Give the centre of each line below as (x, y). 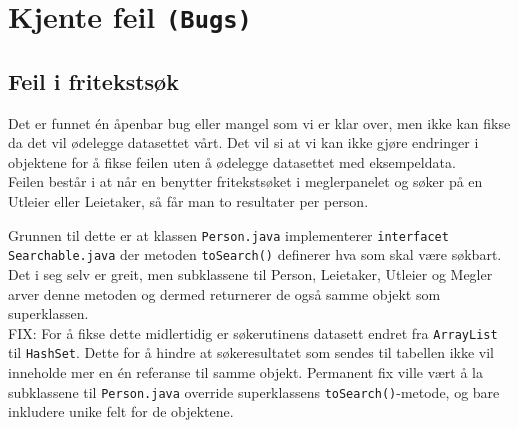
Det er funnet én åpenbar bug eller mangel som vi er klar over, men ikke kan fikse (259, 122)
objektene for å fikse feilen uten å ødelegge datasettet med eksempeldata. (232, 161)
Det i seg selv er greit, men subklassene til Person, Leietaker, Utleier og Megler (250, 273)
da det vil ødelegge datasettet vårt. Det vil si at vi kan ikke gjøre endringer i (243, 142)
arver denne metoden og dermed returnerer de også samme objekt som (224, 293)
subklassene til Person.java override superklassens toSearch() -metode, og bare (254, 391)
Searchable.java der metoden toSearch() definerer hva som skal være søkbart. (255, 254)
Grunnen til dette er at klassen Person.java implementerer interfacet (228, 234)
